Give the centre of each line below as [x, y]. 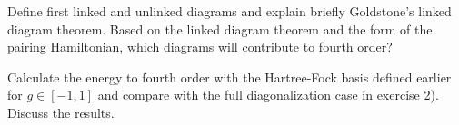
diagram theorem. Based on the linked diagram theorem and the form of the [220, 29]
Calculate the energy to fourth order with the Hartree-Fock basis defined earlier [229, 77]
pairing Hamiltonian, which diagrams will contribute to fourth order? [200, 47]
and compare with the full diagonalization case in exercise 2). [268, 95]
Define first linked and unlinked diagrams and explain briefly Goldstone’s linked [229, 11]
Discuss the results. [61, 112]
